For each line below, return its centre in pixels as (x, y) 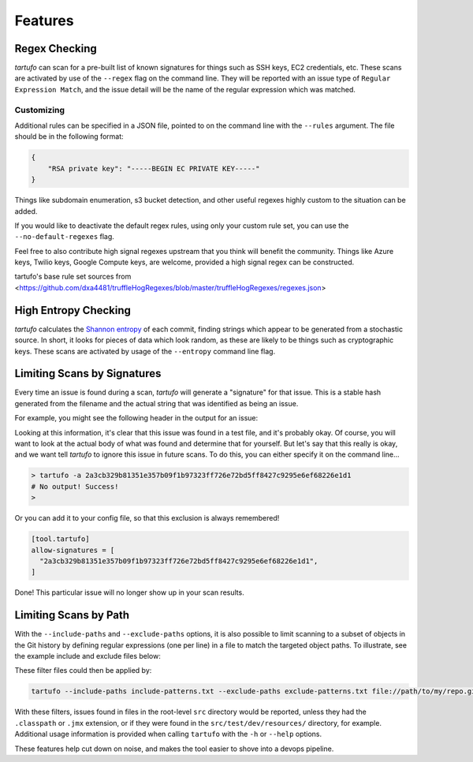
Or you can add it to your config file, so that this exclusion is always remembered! (147, 518)
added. (26, 211)
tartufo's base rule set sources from (73, 277)
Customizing (39, 110)
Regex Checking (56, 49)
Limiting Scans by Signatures (88, 374)
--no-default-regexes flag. (64, 237)
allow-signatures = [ (73, 550)
